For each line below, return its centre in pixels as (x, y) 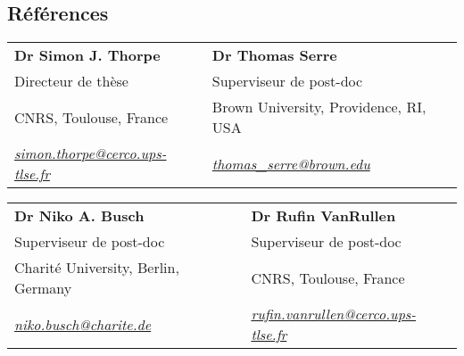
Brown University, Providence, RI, (319, 107)
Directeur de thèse (71, 81)
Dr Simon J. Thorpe (87, 55)
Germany (43, 288)
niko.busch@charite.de (83, 324)
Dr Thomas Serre (274, 55)
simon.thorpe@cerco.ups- (91, 153)
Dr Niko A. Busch (79, 216)
